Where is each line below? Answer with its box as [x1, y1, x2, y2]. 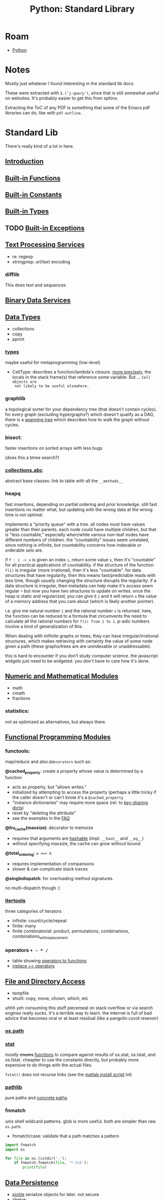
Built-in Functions [5, 174, 61, 182]
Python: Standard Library [29, 3, 135, 15]
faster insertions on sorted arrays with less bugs [5, 445, 103, 451]
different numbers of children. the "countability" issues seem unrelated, [5, 537, 149, 543]
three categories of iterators [5, 908, 62, 914]
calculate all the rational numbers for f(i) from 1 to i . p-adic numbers [5, 618, 150, 624]
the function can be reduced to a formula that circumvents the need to [5, 613, 147, 619]
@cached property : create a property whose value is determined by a [5, 768, 143, 775]
